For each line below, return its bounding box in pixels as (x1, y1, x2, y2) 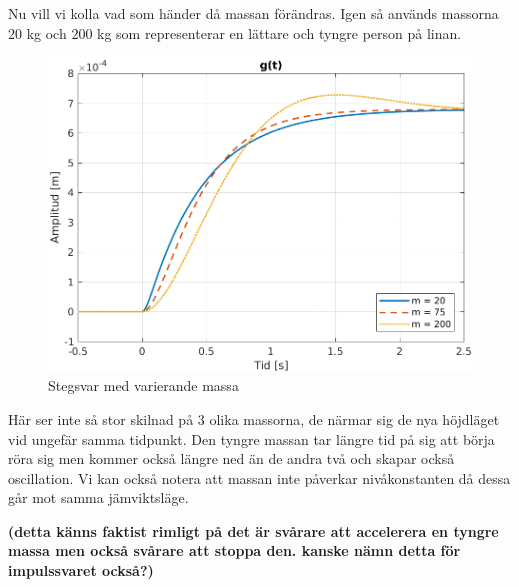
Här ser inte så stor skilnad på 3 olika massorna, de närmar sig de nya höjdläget (8, 408, 500, 429)
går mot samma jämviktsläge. (8, 487, 189, 508)
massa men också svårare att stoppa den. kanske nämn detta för (8, 540, 461, 561)
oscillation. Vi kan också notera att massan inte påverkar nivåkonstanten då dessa (8, 467, 511, 488)
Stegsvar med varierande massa (48, 375, 239, 396)
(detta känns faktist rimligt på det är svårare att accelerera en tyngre (8, 520, 499, 541)
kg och (26, 22, 67, 43)
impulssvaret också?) (8, 560, 154, 581)
